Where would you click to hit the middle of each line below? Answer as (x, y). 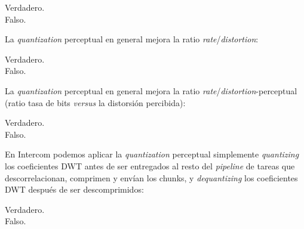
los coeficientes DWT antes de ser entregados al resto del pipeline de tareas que (150, 165)
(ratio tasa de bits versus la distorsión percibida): (95, 102)
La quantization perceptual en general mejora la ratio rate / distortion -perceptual (151, 90)
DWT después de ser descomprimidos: (74, 189)
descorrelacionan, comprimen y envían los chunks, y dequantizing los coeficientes (151, 177)
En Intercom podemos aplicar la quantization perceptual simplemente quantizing (152, 154)
